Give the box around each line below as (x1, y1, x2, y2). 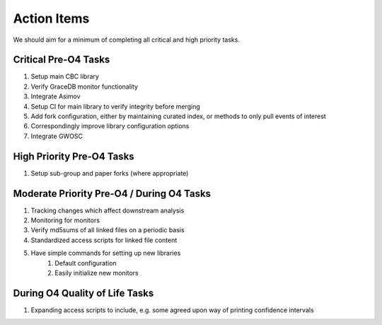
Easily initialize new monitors (54, 268, 139, 277)
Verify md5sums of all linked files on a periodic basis (30, 226, 185, 234)
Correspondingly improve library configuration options (30, 122, 190, 130)
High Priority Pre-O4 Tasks (13, 150, 134, 162)
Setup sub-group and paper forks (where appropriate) (30, 169, 189, 177)
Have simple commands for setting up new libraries (30, 249, 181, 258)
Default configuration (54, 258, 117, 267)
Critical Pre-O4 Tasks (13, 54, 110, 66)
